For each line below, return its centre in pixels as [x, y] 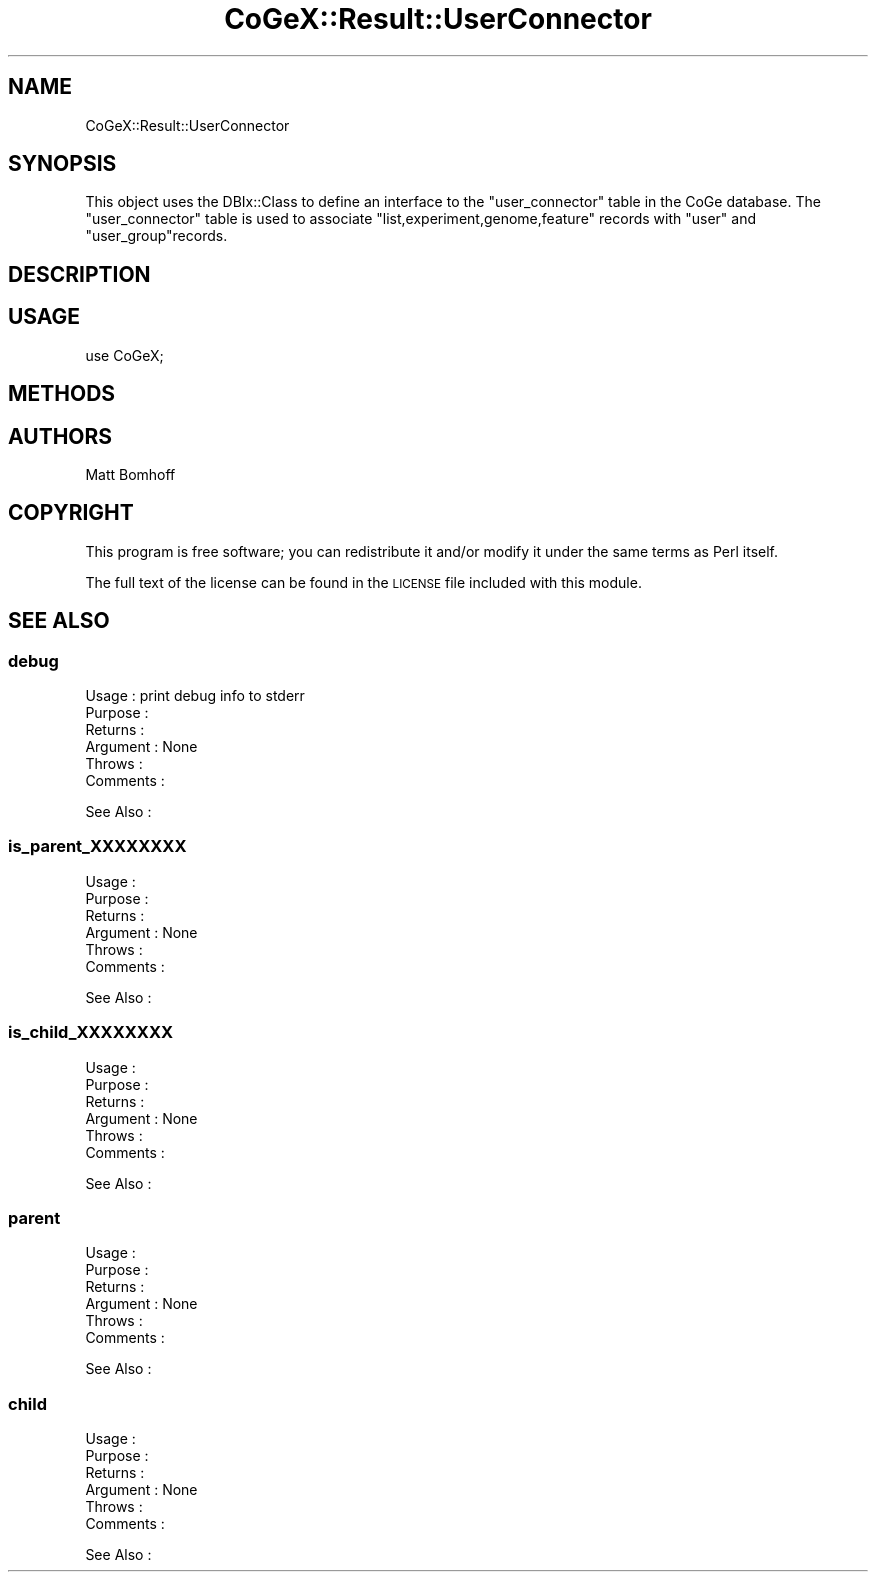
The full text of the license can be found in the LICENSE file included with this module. [363, 582]
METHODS [62, 394]
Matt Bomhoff [130, 474]
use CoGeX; [124, 355]
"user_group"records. [156, 236]
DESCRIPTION [79, 274]
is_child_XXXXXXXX [91, 1032]
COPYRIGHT [71, 513]
